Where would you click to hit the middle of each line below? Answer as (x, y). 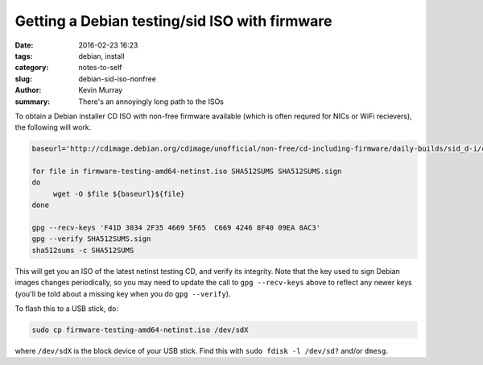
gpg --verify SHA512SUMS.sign (91, 239)
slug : (23, 79)
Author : (28, 90)
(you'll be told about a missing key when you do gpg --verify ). (123, 293)
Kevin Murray (101, 90)
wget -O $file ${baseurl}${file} (119, 194)
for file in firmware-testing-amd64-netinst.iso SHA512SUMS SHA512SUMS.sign (187, 172)
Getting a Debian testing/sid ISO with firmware (173, 21)
